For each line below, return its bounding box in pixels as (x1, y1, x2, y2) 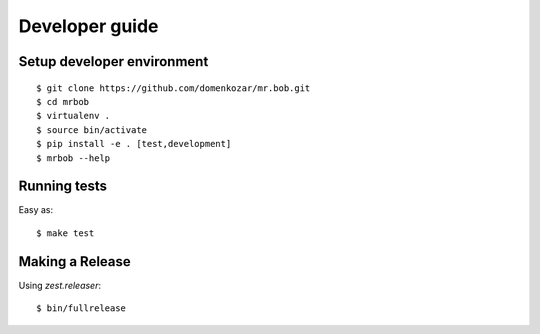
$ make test (36, 227, 95, 239)
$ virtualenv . (36, 110, 111, 122)
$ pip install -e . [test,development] (36, 138, 232, 150)
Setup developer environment (18, 53, 209, 70)
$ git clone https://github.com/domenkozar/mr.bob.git (36, 82, 311, 94)
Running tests (18, 178, 108, 195)
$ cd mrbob (36, 96, 90, 107)
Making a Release (18, 253, 132, 270)
